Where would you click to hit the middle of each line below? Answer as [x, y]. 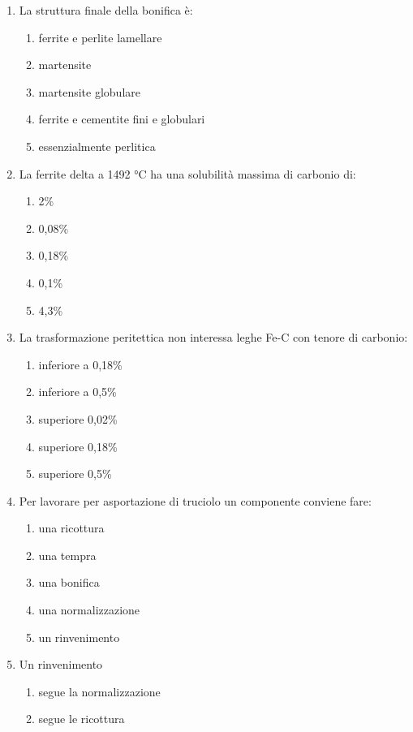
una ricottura [71, 528]
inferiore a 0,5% [77, 392]
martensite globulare [89, 91]
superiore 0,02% [78, 418]
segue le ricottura [82, 719]
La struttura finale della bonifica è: [106, 10]
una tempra [67, 555]
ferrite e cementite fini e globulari [122, 119]
